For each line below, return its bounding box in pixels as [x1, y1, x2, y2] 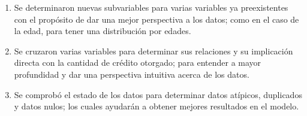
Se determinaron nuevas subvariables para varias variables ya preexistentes [14, 1, 288, 13]
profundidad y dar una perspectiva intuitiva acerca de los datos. [14, 68, 249, 80]
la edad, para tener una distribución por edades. [14, 25, 191, 37]
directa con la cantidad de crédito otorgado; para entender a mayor [14, 56, 261, 69]
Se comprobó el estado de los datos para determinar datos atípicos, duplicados [14, 88, 302, 100]
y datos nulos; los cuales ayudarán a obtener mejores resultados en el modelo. [14, 100, 299, 112]
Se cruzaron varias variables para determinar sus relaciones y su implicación [14, 44, 293, 57]
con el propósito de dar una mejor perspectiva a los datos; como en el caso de [14, 13, 299, 25]
